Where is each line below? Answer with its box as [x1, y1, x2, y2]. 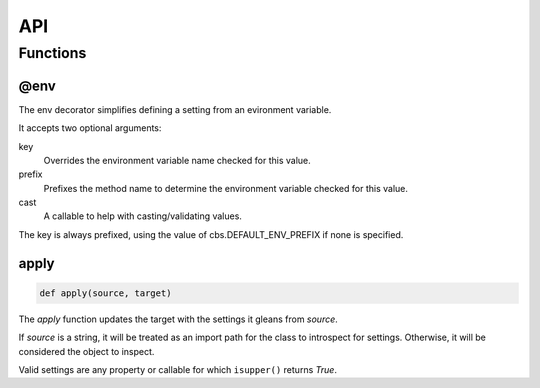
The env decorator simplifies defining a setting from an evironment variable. [18, 103, 332, 115]
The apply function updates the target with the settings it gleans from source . [18, 313, 339, 325]
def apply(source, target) [39, 287, 172, 299]
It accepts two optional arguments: [18, 122, 162, 134]
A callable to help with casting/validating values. [43, 210, 242, 222]
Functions [18, 44, 87, 62]
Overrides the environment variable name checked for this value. [43, 154, 312, 166]
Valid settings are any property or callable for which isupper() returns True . [18, 364, 337, 375]
